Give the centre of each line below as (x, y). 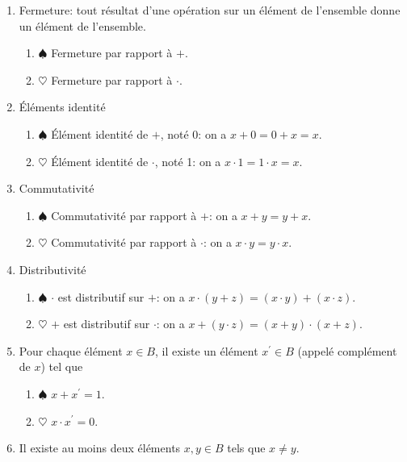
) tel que (62, 366)
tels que (246, 448)
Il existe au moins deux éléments (100, 448)
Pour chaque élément (71, 350)
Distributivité (52, 269)
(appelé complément (347, 350)
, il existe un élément (207, 350)
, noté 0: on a (193, 133)
